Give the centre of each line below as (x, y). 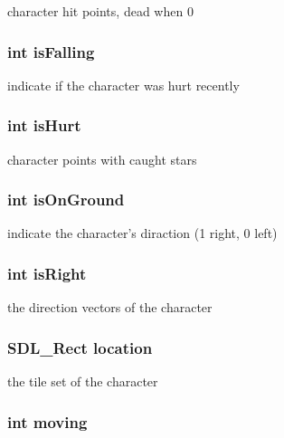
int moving (47, 421)
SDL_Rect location (80, 347)
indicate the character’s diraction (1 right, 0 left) (142, 233)
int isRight (47, 273)
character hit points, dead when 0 (100, 11)
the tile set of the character (83, 381)
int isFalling (51, 51)
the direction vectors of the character (110, 307)
